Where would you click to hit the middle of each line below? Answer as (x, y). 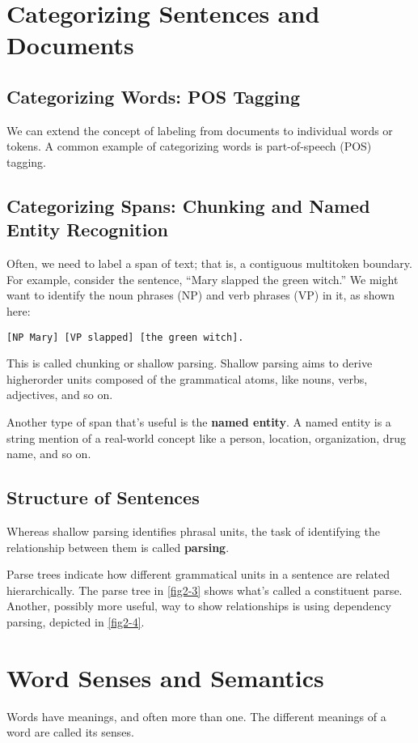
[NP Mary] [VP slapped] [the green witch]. (125, 337)
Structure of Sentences (103, 497)
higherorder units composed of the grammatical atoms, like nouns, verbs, (187, 378)
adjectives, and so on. (60, 395)
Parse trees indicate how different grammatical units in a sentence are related (198, 574)
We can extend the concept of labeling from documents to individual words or (200, 130)
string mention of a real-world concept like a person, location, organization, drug (206, 437)
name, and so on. (49, 454)
